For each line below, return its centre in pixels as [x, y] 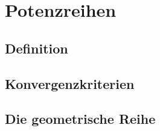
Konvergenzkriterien [70, 83]
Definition [37, 48]
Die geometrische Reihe [80, 119]
